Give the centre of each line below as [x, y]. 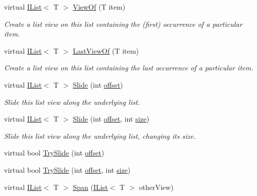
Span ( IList [90, 187]
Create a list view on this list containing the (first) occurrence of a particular [123, 24]
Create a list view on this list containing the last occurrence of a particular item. [129, 68]
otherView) [156, 187]
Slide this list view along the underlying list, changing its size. [100, 135]
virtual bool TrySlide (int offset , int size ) [67, 169]
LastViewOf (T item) [106, 50]
